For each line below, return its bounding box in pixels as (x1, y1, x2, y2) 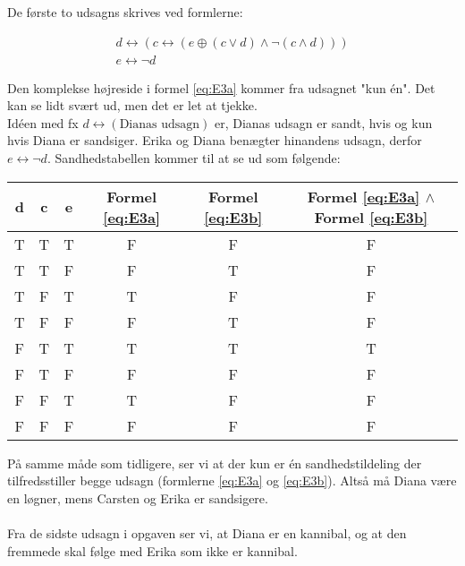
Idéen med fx (7, 113, 79, 132)
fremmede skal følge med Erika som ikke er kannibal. (7, 541, 298, 560)
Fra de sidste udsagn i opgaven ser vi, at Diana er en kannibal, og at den (7, 524, 407, 542)
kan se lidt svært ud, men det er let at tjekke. (7, 96, 258, 115)
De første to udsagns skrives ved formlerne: (7, 3, 243, 21)
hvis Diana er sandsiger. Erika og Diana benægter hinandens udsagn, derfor (7, 131, 422, 150)
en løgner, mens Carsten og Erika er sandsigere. (7, 488, 268, 507)
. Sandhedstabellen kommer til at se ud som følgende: (46, 149, 341, 167)
